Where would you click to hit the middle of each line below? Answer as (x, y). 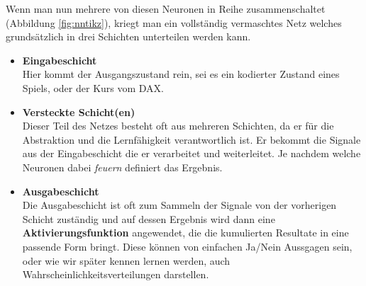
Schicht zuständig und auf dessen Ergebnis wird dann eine (149, 218)
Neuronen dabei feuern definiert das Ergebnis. (122, 167)
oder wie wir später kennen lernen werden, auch (126, 260)
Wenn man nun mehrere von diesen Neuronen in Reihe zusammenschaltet (166, 8)
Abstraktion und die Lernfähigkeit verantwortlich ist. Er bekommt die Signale (192, 139)
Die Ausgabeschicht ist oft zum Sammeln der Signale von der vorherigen (179, 205)
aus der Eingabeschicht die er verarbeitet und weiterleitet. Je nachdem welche (192, 153)
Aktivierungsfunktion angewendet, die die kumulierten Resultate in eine (185, 233)
